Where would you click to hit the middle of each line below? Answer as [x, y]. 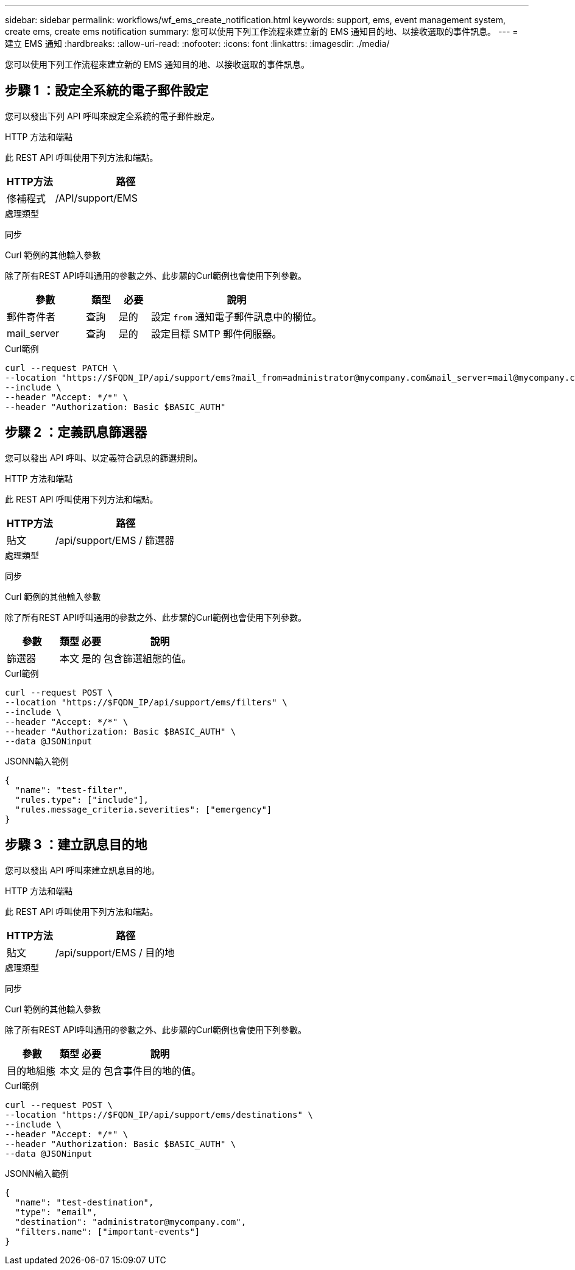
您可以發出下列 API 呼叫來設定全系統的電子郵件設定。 [112, 116]
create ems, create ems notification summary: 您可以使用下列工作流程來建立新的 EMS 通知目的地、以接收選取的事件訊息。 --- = [262, 31]
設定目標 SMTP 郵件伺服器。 [216, 333]
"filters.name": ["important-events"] [108, 1231]
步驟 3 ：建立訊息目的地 [76, 845]
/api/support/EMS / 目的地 [115, 952]
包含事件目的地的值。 [153, 1071]
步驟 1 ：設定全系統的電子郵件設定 [107, 91]
